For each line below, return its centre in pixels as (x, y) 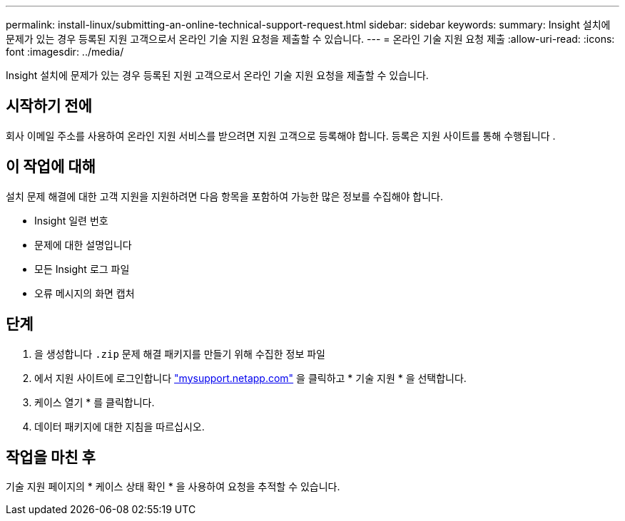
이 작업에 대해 (51, 167)
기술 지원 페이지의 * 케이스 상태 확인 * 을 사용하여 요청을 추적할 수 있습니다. (173, 487)
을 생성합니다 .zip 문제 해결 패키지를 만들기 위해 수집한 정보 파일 (180, 354)
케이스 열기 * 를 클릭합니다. (95, 402)
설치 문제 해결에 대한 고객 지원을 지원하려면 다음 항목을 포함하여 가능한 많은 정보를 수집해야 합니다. (224, 196)
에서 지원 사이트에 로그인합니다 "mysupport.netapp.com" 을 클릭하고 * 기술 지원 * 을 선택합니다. (250, 378)
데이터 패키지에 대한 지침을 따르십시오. (120, 426)
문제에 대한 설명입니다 (83, 244)
